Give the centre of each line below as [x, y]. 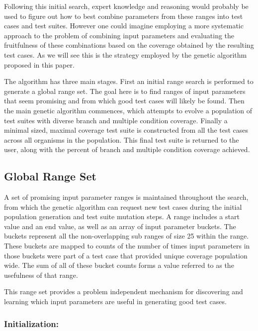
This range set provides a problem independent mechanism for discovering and [124, 291]
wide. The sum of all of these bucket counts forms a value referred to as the [119, 265]
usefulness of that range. [41, 275]
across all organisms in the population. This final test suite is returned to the [122, 139]
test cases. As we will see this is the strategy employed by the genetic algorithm [126, 54]
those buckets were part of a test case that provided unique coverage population [126, 255]
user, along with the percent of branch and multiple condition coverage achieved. [127, 149]
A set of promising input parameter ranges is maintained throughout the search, [126, 197]
